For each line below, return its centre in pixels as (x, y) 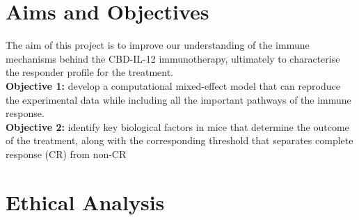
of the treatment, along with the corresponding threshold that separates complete (179, 140)
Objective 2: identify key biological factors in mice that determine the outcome (177, 126)
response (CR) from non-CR (66, 154)
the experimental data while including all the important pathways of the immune (178, 99)
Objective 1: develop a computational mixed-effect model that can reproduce (173, 85)
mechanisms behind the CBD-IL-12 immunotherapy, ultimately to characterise (173, 58)
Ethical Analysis (85, 202)
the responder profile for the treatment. (90, 72)
